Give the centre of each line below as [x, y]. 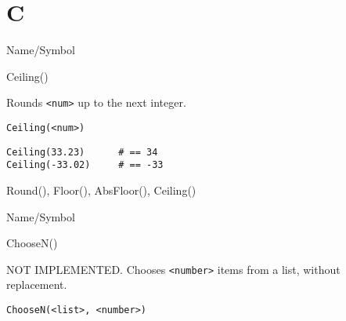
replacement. [37, 285]
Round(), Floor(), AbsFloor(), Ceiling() [101, 190]
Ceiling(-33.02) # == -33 [85, 165]
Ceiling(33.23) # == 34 [82, 152]
